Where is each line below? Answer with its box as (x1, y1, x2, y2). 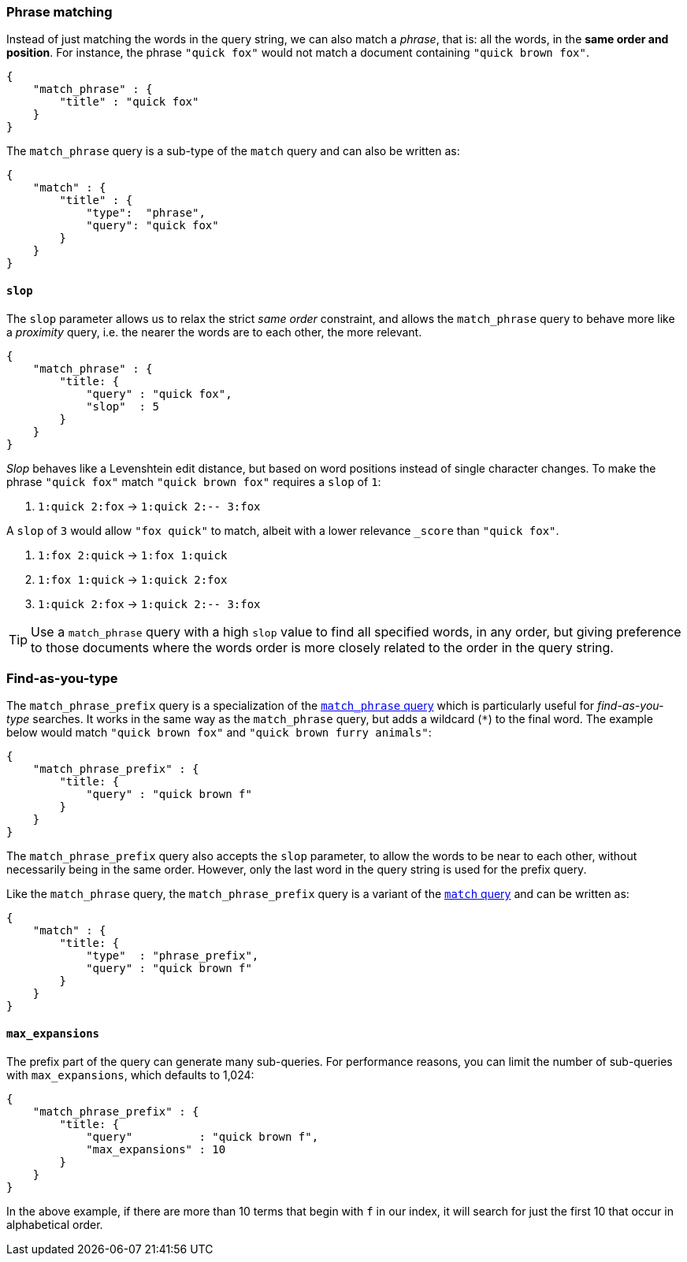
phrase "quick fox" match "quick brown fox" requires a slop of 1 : (6, 474, 381, 488)
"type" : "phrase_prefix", (86, 949, 259, 963)
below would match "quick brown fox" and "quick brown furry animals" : (6, 726, 432, 740)
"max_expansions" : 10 (86, 1142, 226, 1156)
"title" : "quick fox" (59, 95, 199, 109)
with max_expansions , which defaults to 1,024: (6, 1067, 254, 1082)
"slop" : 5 (86, 399, 159, 413)
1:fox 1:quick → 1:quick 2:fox (38, 572, 228, 586)
